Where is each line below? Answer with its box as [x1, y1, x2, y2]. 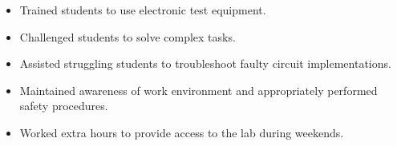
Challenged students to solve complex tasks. [19, 28, 236, 45]
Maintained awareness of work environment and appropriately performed [19, 81, 378, 98]
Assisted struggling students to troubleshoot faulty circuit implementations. [19, 55, 391, 72]
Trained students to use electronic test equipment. [19, 2, 266, 18]
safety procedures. [19, 97, 108, 114]
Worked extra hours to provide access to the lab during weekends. [19, 124, 344, 140]
